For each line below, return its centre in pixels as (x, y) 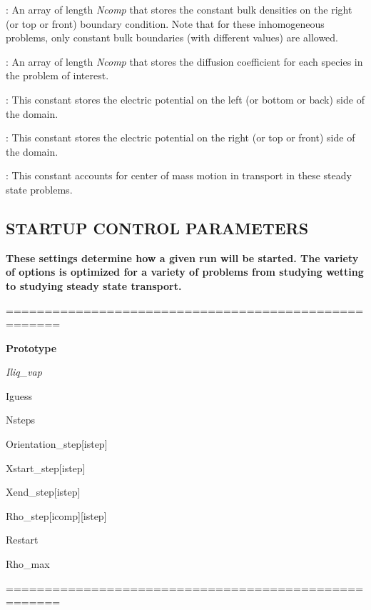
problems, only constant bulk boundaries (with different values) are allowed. (172, 37)
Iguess (19, 395)
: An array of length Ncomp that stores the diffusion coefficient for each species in (184, 61)
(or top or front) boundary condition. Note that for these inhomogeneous (165, 23)
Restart (22, 540)
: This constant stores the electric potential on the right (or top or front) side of (181, 137)
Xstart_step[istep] (46, 467)
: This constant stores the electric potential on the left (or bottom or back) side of (185, 99)
